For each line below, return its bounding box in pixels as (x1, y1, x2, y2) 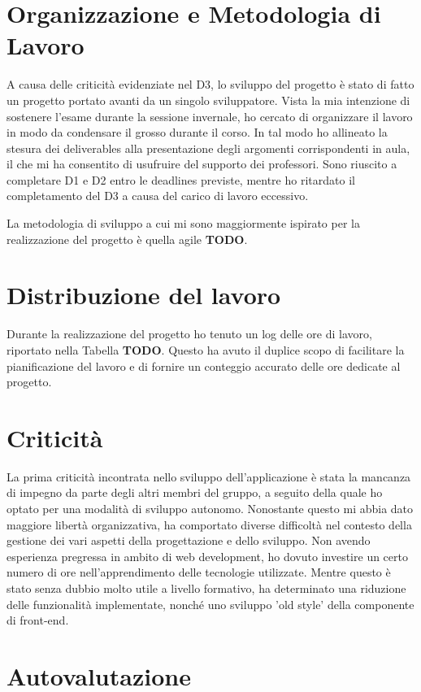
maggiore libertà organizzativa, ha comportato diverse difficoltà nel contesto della (7, 516, 412, 533)
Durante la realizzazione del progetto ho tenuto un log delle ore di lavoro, (7, 325, 372, 342)
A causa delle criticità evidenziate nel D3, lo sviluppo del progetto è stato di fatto (7, 76, 414, 93)
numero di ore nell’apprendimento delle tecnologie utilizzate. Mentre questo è (7, 564, 391, 581)
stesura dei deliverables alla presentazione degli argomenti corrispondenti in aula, (7, 139, 410, 156)
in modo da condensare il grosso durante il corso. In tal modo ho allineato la (7, 124, 388, 141)
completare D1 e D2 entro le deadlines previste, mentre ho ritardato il (7, 171, 355, 188)
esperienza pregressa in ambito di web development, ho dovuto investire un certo (7, 547, 408, 564)
